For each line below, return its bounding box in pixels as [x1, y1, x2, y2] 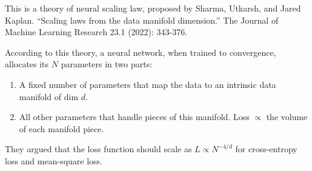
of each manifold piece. [19, 122, 104, 135]
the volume [266, 110, 308, 123]
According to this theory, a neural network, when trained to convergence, [5, 45, 276, 58]
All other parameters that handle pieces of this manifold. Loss [19, 110, 250, 123]
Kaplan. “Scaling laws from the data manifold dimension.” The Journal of [5, 13, 279, 26]
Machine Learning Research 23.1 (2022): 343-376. [5, 25, 188, 38]
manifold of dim [19, 90, 79, 102]
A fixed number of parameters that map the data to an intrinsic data [19, 78, 276, 90]
